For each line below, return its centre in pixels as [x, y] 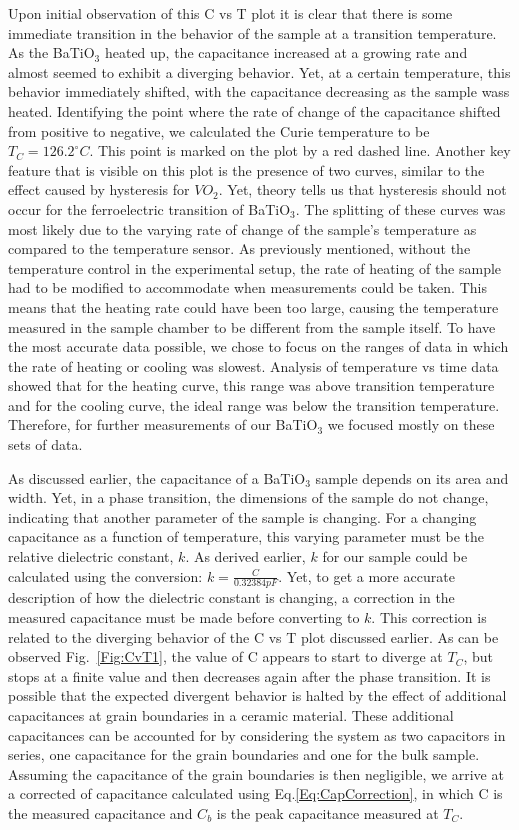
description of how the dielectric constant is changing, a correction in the [231, 597]
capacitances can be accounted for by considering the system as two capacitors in [257, 734]
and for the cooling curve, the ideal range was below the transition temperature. [254, 404]
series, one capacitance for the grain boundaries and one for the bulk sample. [244, 754]
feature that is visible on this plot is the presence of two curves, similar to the [246, 169]
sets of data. [45, 444]
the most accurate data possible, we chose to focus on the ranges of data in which [258, 346]
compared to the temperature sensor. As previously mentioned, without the [239, 248]
